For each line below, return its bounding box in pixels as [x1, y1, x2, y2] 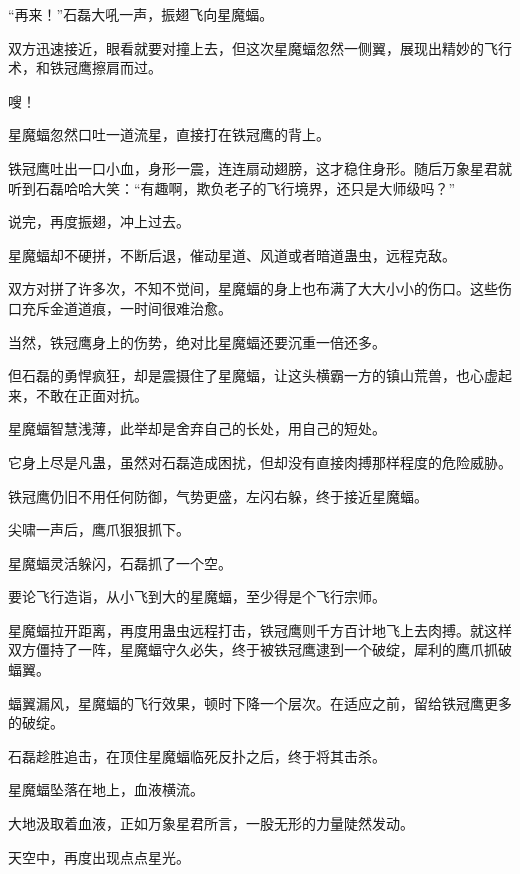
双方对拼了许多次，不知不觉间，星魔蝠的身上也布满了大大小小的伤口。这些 [8, 278, 498, 299]
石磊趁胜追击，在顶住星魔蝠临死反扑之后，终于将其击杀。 [8, 745, 386, 766]
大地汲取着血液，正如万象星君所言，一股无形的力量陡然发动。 [8, 813, 414, 834]
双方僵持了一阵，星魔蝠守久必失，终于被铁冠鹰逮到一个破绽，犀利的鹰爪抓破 [8, 639, 512, 660]
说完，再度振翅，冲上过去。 [8, 211, 190, 232]
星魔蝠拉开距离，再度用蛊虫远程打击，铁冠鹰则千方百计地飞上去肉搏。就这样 [8, 619, 512, 640]
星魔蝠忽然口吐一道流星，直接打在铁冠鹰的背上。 [8, 124, 330, 145]
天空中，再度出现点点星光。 [8, 846, 190, 867]
